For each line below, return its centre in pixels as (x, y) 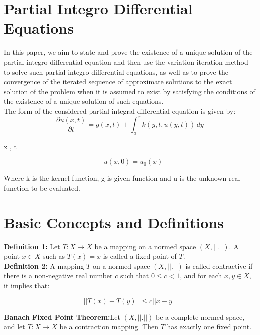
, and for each (201, 276)
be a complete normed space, (200, 317)
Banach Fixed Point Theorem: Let (62, 317)
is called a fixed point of (140, 256)
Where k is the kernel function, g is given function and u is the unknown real (122, 178)
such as (54, 256)
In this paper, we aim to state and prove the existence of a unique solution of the (128, 52)
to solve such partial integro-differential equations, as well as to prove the (116, 71)
